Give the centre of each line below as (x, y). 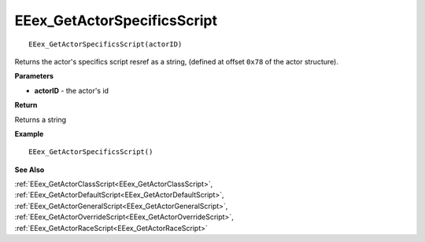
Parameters (34, 76)
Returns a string (41, 119)
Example (29, 134)
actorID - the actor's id (72, 90)
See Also (30, 170)
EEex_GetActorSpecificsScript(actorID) (105, 44)
